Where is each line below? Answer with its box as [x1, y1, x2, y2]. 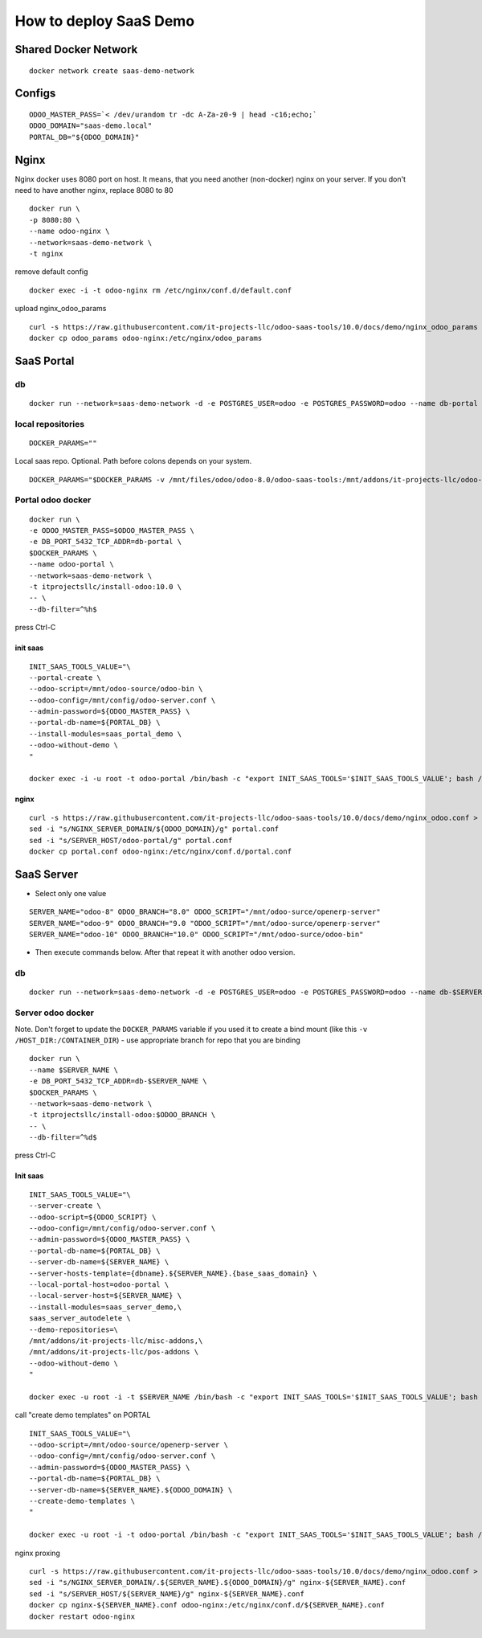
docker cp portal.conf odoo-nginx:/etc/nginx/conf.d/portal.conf [29, 846, 292, 856]
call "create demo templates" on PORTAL [14, 1411, 151, 1420]
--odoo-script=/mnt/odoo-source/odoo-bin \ [29, 684, 203, 694]
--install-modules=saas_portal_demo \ [29, 729, 182, 739]
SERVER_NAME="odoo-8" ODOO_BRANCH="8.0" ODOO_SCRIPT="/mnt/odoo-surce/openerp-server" [29, 907, 381, 916]
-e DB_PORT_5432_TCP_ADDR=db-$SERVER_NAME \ [29, 1077, 208, 1086]
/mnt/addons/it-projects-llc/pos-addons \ [29, 1347, 199, 1357]
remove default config [14, 267, 88, 276]
